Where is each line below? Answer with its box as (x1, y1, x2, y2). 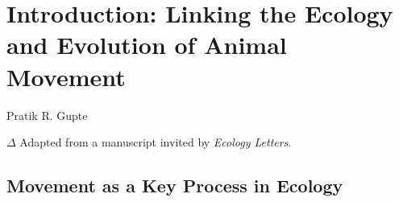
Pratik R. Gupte (6, 106, 88, 123)
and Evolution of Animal (6, 28, 287, 61)
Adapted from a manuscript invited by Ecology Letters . (19, 134, 292, 150)
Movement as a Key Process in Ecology (6, 173, 343, 198)
